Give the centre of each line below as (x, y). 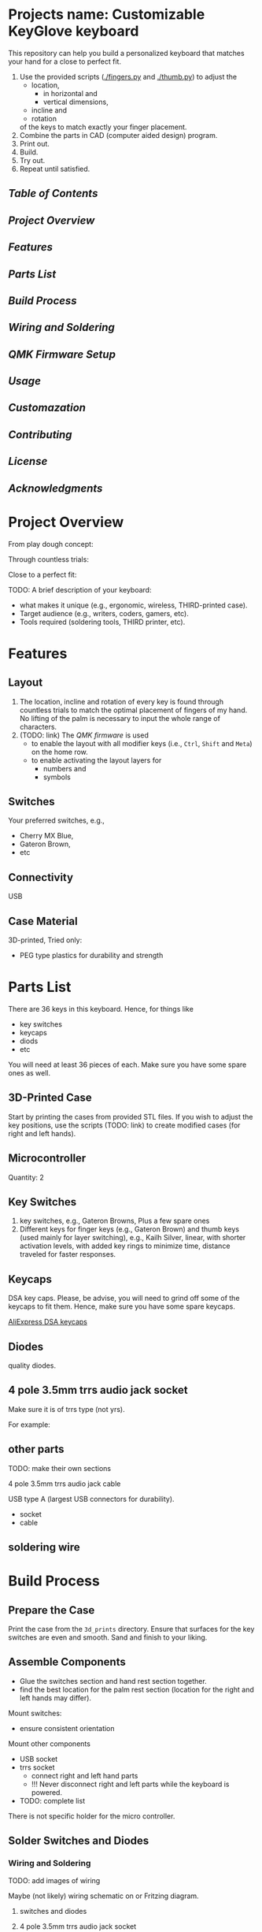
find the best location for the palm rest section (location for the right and (137, 1689)
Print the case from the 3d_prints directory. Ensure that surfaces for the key (131, 1629)
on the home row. (59, 752)
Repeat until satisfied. (55, 169)
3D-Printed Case (50, 1098)
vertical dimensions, (76, 102)
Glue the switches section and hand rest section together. (113, 1681)
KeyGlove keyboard (74, 31)
